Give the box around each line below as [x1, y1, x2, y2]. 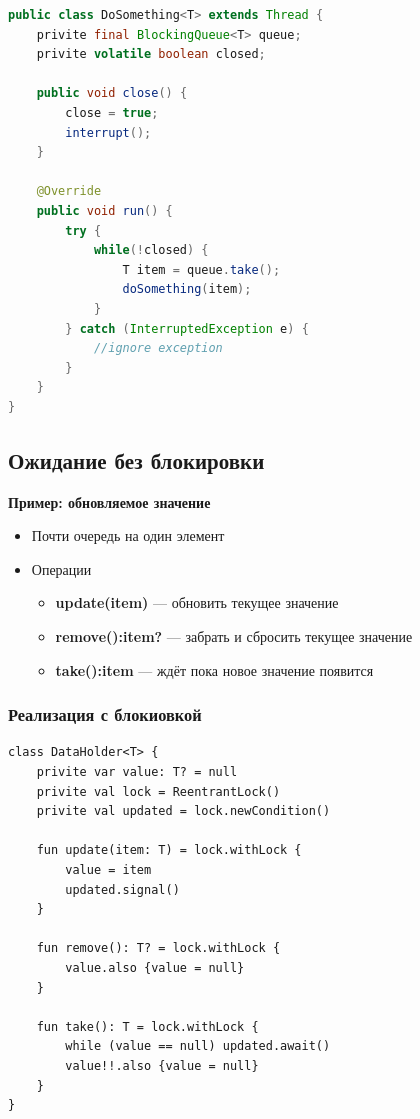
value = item [65, 863, 152, 878]
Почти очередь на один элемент [31, 525, 225, 546]
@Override [36, 184, 102, 199]
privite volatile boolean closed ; [36, 47, 266, 62]
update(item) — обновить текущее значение [55, 592, 339, 613]
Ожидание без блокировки [8, 444, 265, 475]
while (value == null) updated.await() [65, 1039, 331, 1054]
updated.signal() [65, 882, 180, 897]
